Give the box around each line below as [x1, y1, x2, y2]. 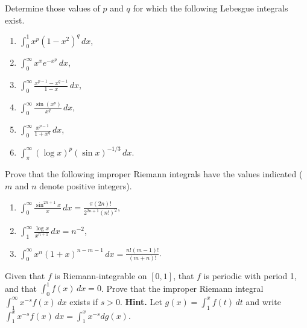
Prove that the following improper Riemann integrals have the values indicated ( [5, 168, 303, 180]
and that [5, 282, 37, 294]
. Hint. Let [119, 295, 162, 307]
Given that [5, 269, 45, 282]
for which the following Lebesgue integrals [133, 2, 288, 14]
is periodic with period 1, [203, 269, 297, 282]
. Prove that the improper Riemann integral [101, 282, 264, 294]
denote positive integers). [39, 179, 132, 192]
